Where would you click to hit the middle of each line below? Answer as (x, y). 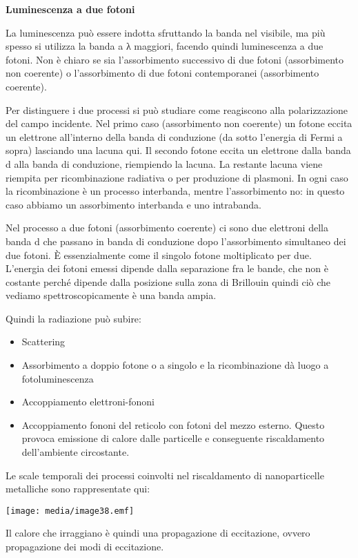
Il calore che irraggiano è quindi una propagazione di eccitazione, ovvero (158, 533)
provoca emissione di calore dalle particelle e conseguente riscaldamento (173, 438)
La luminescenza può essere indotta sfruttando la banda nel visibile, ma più (166, 32)
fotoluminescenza (58, 378)
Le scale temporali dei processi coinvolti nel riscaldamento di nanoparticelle (165, 475)
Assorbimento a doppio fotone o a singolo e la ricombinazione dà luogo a (175, 365)
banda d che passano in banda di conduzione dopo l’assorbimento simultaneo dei (176, 241)
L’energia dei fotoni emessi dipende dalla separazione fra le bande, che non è (167, 268)
